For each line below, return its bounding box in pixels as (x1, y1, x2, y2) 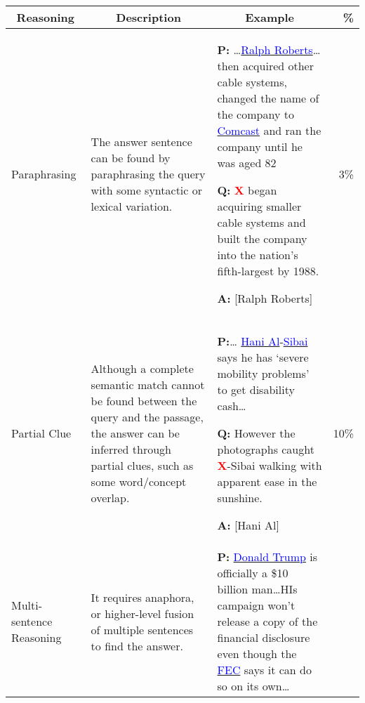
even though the (217, 645, 297, 662)
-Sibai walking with (227, 457, 322, 473)
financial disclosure (217, 629, 310, 645)
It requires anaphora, (91, 589, 194, 605)
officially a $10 (217, 565, 288, 581)
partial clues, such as (91, 457, 194, 473)
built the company (217, 230, 307, 247)
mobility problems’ (217, 365, 310, 381)
